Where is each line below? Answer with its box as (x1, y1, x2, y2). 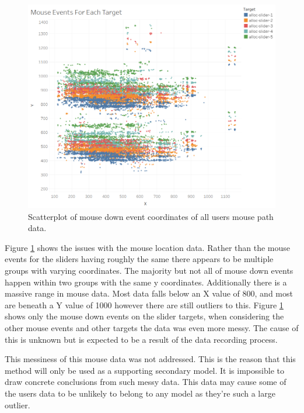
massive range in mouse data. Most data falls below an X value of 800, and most (5, 287, 293, 300)
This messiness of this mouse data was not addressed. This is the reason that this (5, 353, 296, 365)
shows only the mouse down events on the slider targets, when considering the (5, 310, 284, 322)
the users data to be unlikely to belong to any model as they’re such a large (5, 387, 275, 399)
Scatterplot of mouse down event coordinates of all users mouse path (28, 210, 274, 222)
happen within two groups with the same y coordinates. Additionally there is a (5, 276, 287, 288)
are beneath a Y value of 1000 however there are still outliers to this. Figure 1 (5, 298, 284, 311)
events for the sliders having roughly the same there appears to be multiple (5, 253, 274, 265)
